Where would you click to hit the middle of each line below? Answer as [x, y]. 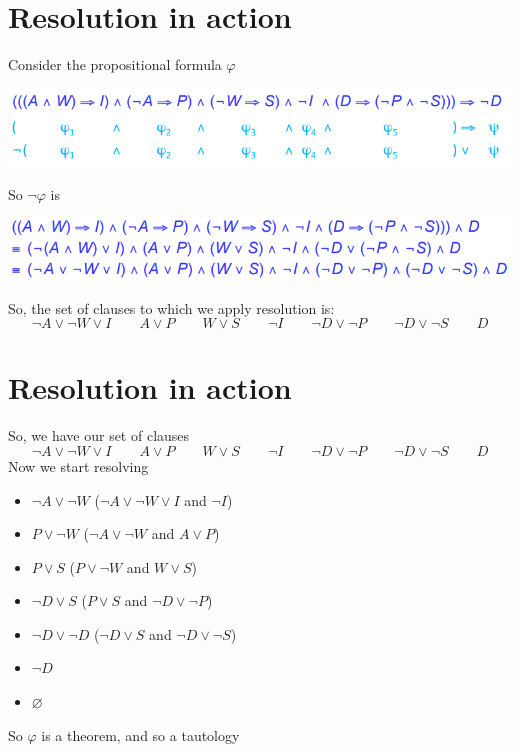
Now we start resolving [78, 465]
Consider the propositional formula [115, 64]
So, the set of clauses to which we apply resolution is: [171, 307]
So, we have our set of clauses [99, 435]
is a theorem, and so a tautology [140, 734]
